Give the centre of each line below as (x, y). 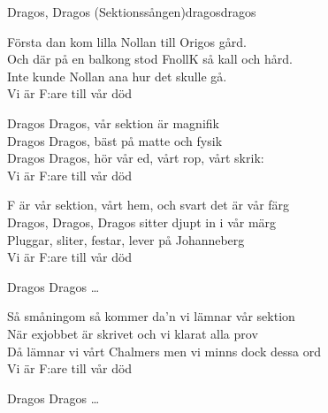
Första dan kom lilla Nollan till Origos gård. (127, 41)
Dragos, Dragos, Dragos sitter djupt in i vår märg (142, 222)
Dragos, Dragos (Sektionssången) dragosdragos (132, 11)
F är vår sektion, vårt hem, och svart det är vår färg (149, 205)
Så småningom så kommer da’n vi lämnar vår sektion (151, 316)
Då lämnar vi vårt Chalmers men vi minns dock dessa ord (164, 351)
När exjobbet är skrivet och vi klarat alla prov (133, 333)
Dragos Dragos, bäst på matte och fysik (115, 140)
